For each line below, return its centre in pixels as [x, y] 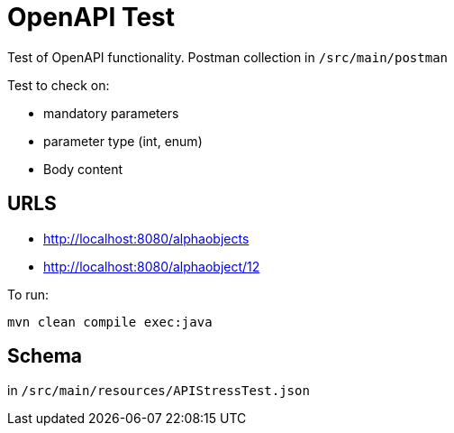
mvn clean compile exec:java [110, 322]
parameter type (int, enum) [123, 141]
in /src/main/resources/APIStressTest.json [159, 391]
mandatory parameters [111, 113]
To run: [28, 294]
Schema [45, 356]
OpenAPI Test [91, 17]
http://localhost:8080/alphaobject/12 [152, 266]
